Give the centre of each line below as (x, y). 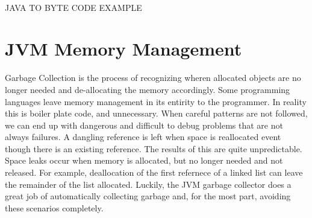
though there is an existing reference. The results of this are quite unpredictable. (154, 148)
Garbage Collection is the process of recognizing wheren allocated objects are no (153, 78)
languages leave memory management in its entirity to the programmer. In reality (156, 101)
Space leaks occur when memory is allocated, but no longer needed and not (144, 160)
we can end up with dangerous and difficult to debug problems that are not (144, 125)
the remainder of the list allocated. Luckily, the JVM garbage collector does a (148, 184)
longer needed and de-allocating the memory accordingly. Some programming (148, 89)
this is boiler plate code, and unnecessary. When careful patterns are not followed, (156, 113)
